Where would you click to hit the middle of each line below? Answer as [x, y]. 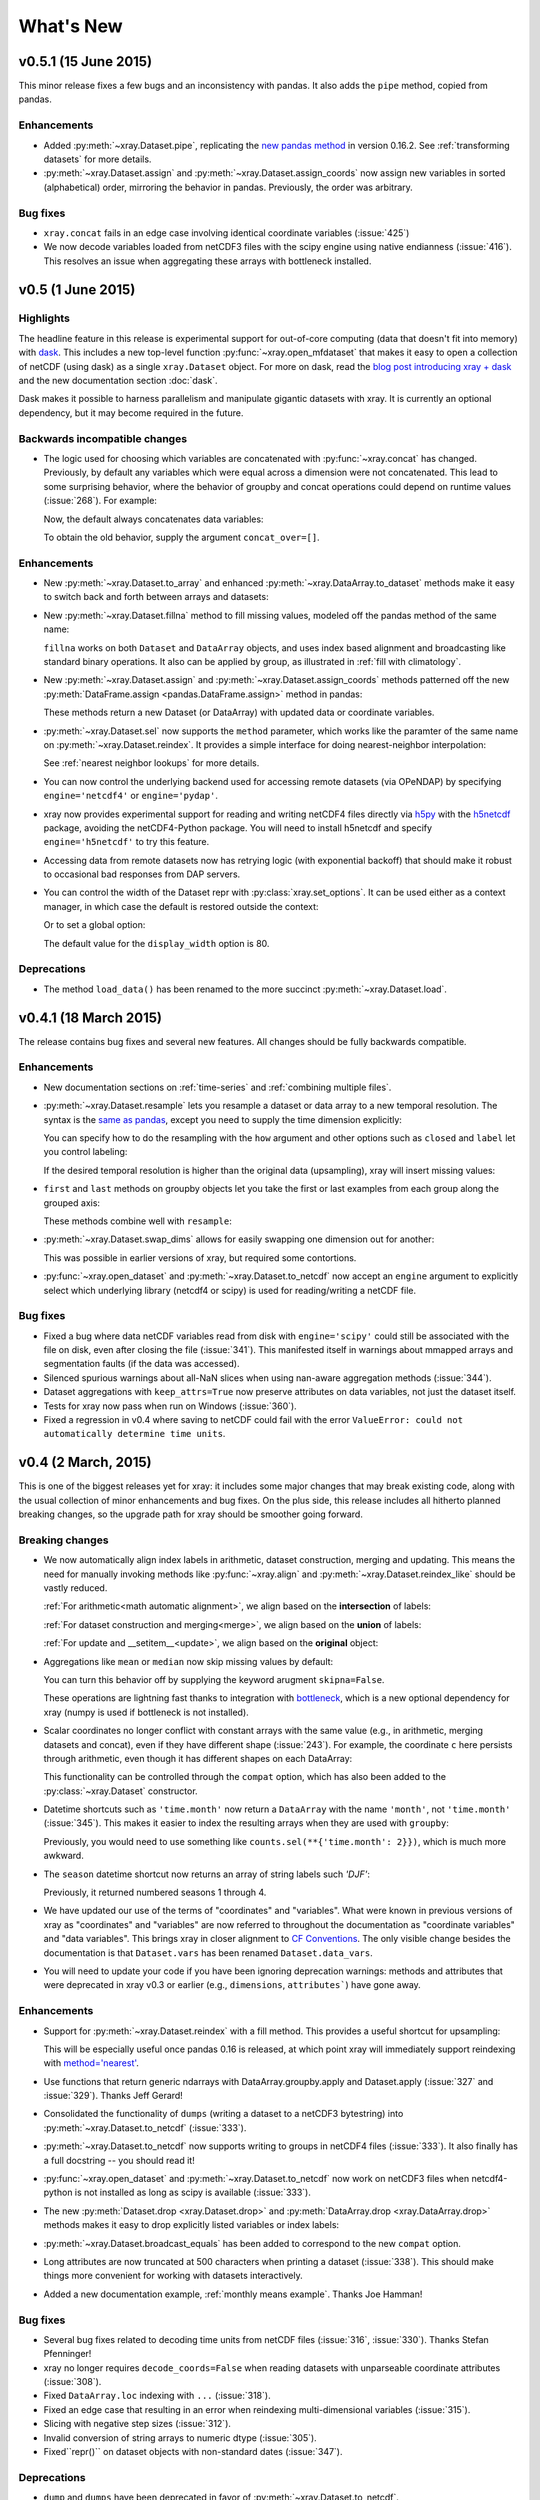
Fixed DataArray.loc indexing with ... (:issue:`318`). [157, 2396]
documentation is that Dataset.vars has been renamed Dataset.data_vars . [208, 1952]
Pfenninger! [67, 2354]
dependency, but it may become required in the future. [131, 412]
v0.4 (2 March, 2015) [85, 1462]
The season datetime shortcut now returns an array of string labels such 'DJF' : [206, 1874]
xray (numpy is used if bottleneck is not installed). [146, 1712]
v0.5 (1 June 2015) [77, 289]
